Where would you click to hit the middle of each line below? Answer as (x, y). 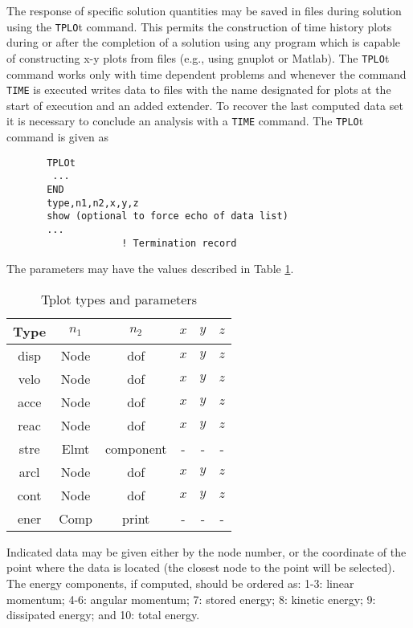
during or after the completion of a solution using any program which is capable (204, 42)
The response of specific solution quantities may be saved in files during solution (204, 10)
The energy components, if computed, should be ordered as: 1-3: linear (180, 583)
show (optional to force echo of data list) (168, 216)
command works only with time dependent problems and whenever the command (206, 73)
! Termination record (179, 243)
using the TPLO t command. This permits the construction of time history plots (199, 26)
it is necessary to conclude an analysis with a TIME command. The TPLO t (185, 121)
